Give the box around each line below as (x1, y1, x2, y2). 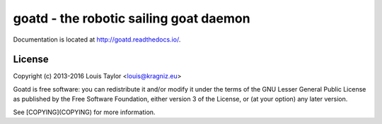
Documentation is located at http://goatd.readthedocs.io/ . (13, 35, 181, 44)
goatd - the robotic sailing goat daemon (13, 11, 250, 26)
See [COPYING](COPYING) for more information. (13, 108, 156, 116)
